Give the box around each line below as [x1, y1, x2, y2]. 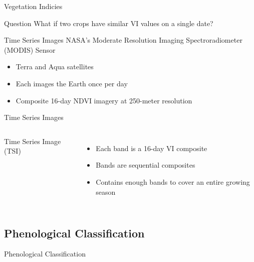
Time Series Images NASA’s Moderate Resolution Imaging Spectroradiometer [4, 35, 242, 45]
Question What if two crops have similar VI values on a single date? [4, 18, 213, 28]
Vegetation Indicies [4, 1, 63, 11]
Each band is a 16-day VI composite [96, 143, 207, 153]
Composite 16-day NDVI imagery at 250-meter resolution [16, 95, 192, 105]
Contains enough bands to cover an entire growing [96, 176, 250, 187]
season [96, 186, 116, 197]
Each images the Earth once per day [16, 78, 128, 88]
